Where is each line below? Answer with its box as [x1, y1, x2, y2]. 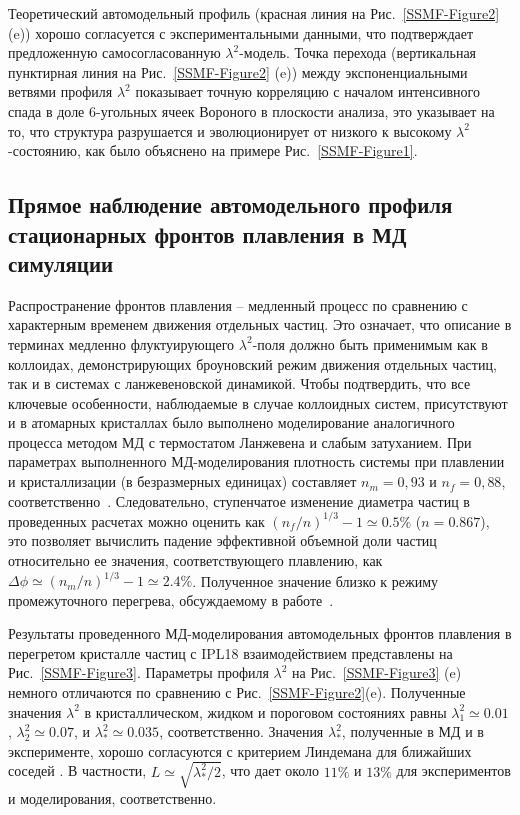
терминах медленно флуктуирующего [8, 333, 235, 354]
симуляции [8, 247, 114, 278]
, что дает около [221, 760, 320, 781]
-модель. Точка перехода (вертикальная [239, 42, 477, 63]
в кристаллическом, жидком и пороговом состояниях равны [84, 701, 447, 722]
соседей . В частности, [8, 760, 147, 781]
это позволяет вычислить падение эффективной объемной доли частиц [8, 530, 437, 551]
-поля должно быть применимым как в [252, 333, 488, 354]
